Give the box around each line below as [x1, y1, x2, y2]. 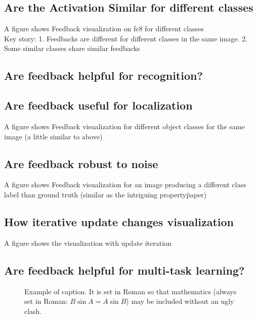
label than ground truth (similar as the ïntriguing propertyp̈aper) [4, 189, 207, 199]
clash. [24, 305, 42, 316]
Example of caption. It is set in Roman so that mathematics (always [24, 286, 237, 296]
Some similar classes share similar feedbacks [4, 43, 140, 54]
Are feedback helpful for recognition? [4, 68, 203, 83]
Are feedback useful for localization [4, 97, 193, 113]
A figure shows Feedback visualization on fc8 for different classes [4, 23, 204, 34]
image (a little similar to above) [4, 131, 103, 141]
